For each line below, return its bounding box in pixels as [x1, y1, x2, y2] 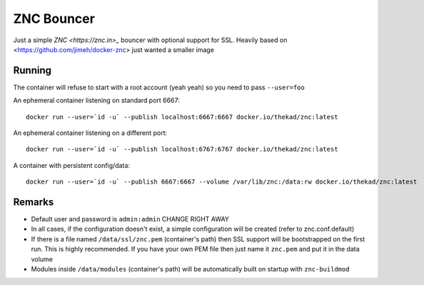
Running [13, 64, 52, 76]
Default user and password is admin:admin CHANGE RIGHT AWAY [31, 215, 230, 224]
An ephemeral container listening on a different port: [13, 129, 168, 137]
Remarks [13, 196, 54, 208]
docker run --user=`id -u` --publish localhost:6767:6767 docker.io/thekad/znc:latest [26, 145, 338, 154]
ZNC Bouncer [13, 11, 96, 26]
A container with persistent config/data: [13, 161, 130, 169]
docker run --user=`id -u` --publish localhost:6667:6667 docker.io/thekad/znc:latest [26, 113, 338, 121]
